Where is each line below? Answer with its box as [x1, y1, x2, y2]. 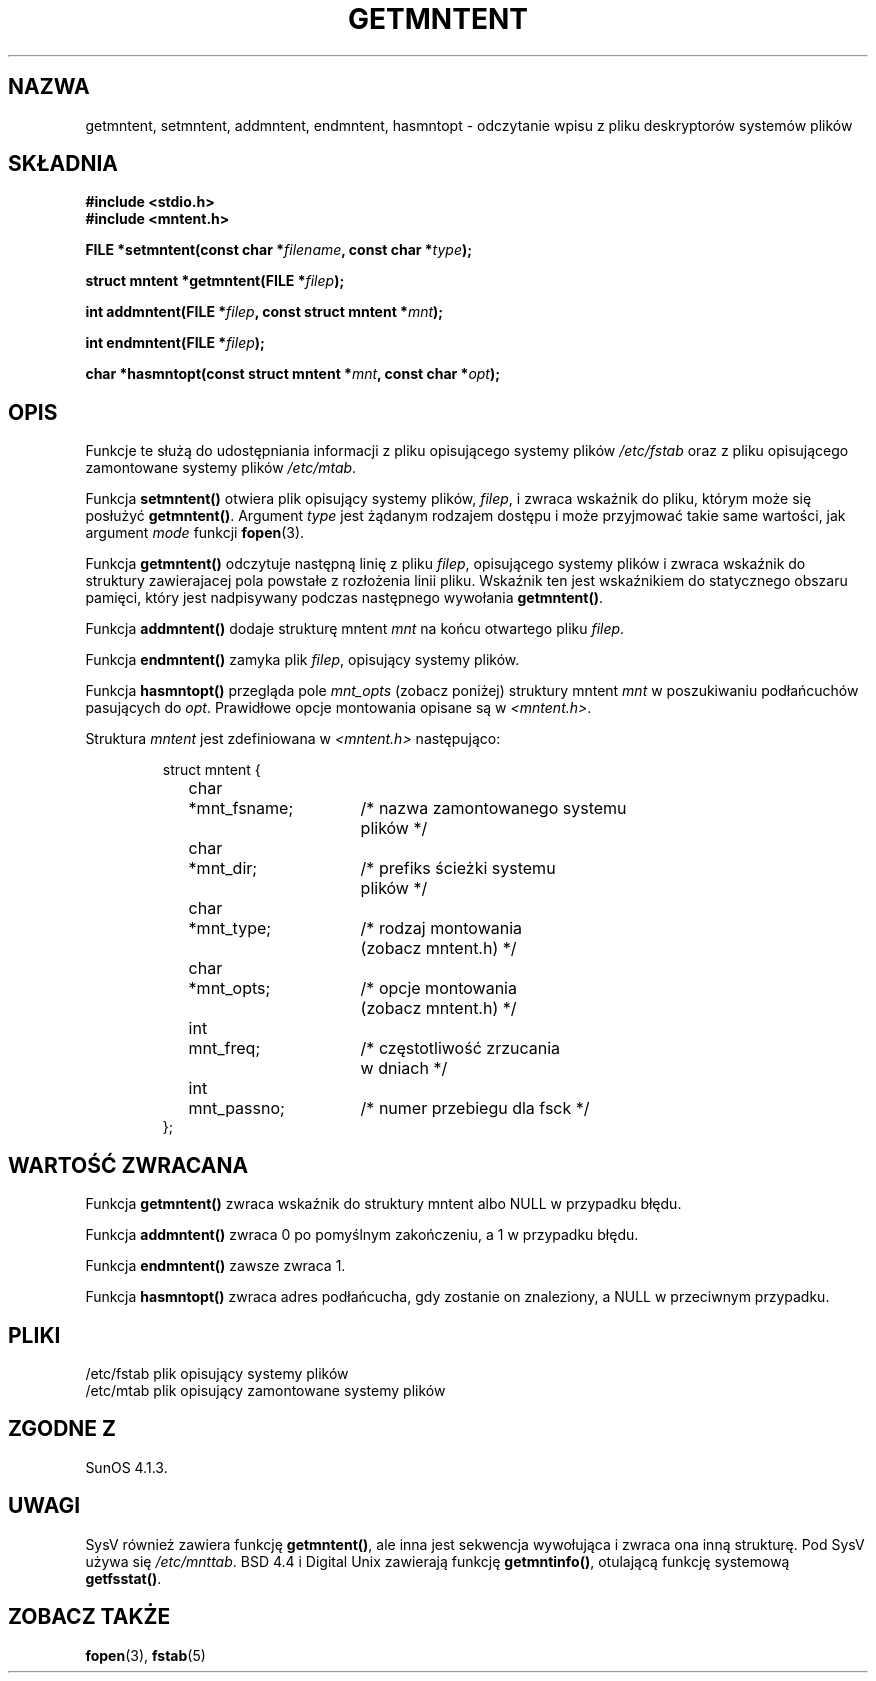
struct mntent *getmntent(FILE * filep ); [85, 272, 345, 290]
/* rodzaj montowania [360, 918, 523, 939]
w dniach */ [360, 1058, 448, 1079]
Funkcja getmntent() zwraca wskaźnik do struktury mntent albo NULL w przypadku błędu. [85, 1195, 682, 1213]
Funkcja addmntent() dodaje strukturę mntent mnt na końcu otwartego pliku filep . [85, 620, 625, 638]
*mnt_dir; [188, 858, 258, 879]
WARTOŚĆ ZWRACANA [8, 1152, 249, 1178]
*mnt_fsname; [188, 798, 294, 819]
